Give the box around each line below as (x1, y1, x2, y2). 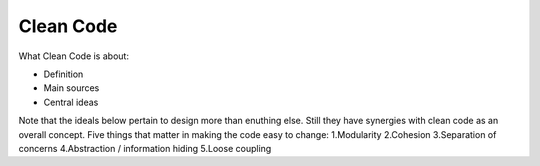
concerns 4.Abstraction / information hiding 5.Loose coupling (18, 142, 272, 154)
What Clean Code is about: (18, 50, 130, 62)
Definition (43, 68, 84, 80)
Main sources (43, 82, 100, 94)
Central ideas (43, 96, 99, 108)
